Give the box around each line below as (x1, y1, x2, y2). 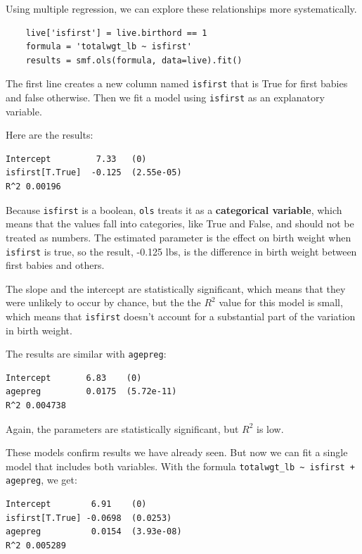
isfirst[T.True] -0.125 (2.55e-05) (6, 168, 182, 178)
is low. (257, 421, 284, 436)
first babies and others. (6, 258, 105, 272)
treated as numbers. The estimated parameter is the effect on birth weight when (6, 229, 351, 244)
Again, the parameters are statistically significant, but (6, 421, 239, 436)
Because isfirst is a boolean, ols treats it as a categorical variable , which (6, 202, 342, 217)
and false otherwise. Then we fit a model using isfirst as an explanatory (6, 90, 325, 105)
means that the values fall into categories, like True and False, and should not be (6, 216, 354, 231)
